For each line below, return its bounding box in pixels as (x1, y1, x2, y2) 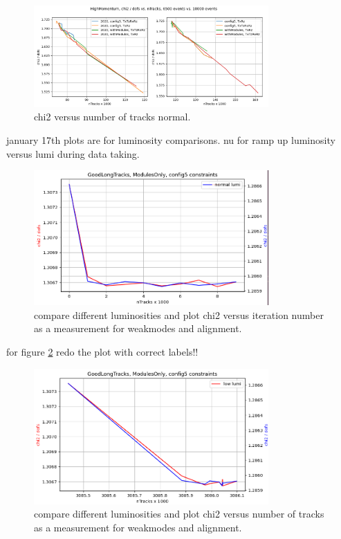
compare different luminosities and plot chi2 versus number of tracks (34, 506, 324, 521)
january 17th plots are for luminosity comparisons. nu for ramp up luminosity (6, 132, 335, 147)
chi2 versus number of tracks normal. (34, 109, 191, 124)
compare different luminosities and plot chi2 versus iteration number (34, 307, 324, 322)
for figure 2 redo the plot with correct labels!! (6, 345, 199, 359)
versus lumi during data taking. (6, 146, 140, 161)
